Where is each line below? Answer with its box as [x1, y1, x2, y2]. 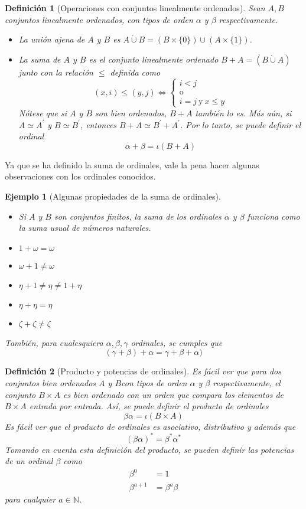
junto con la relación [18, 66, 93, 78]
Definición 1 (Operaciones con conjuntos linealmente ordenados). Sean [5, 2, 265, 14]
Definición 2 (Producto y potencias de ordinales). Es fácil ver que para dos [5, 365, 281, 377]
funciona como [247, 210, 300, 222]
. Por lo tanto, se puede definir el [180, 118, 301, 130]
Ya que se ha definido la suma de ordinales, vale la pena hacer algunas [5, 158, 259, 171]
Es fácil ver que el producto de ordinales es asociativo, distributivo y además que [5, 420, 296, 432]
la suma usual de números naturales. [18, 221, 151, 234]
